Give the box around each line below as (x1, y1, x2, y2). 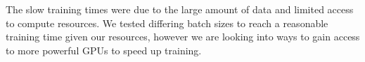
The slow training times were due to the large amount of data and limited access (6, 2, 354, 16)
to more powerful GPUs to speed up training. (6, 42, 202, 57)
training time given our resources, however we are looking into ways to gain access (6, 29, 360, 44)
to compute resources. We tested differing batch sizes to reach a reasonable (6, 15, 328, 30)
